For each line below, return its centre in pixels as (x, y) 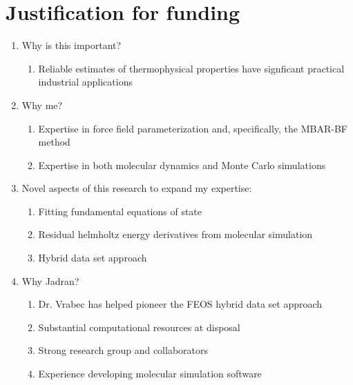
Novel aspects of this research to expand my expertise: (137, 188)
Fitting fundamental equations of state (120, 211)
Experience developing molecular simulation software (150, 374)
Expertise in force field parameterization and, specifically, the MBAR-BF (193, 128)
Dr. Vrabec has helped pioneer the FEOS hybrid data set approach (180, 304)
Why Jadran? (50, 280)
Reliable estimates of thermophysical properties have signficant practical (191, 68)
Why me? (42, 105)
